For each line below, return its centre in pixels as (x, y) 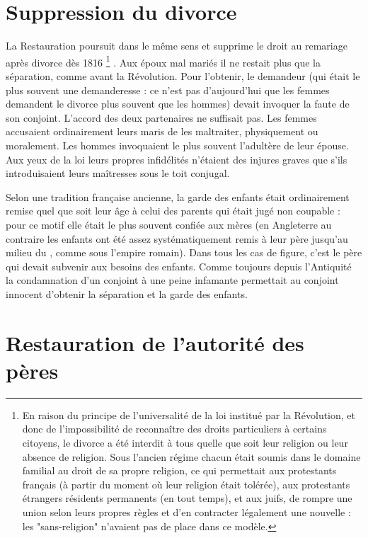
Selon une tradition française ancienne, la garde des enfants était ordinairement (178, 196)
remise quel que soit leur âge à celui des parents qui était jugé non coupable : (173, 211)
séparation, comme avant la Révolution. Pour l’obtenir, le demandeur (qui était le (183, 75)
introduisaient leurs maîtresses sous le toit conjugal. (118, 173)
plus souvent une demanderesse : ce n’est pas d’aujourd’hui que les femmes (168, 90)
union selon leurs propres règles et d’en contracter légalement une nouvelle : (186, 511)
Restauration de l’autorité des (155, 342)
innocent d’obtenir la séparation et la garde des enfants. (127, 293)
